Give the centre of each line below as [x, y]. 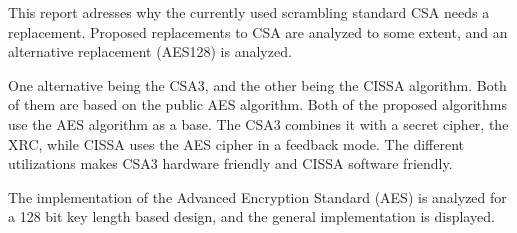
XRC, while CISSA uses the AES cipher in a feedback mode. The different [236, 143]
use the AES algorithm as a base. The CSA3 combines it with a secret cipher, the [258, 123]
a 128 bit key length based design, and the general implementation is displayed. [251, 216]
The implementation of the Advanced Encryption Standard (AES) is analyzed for [257, 196]
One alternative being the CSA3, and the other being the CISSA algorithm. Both [257, 84]
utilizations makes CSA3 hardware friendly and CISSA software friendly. [230, 163]
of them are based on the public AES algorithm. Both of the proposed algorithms [257, 104]
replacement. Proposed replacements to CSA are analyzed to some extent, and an [258, 31]
